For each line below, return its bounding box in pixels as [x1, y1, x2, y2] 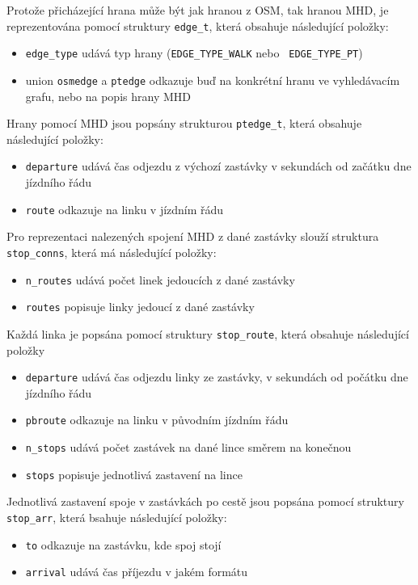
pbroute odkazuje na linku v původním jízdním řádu [25, 411, 289, 428]
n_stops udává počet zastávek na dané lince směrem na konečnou [25, 439, 352, 456]
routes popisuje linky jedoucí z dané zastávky [25, 298, 255, 315]
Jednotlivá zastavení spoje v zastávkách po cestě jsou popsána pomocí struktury [6, 493, 404, 510]
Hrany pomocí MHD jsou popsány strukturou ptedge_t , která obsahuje [6, 115, 362, 132]
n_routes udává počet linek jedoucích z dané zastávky [25, 271, 295, 288]
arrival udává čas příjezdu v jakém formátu [25, 563, 248, 580]
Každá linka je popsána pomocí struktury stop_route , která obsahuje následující [6, 325, 409, 342]
